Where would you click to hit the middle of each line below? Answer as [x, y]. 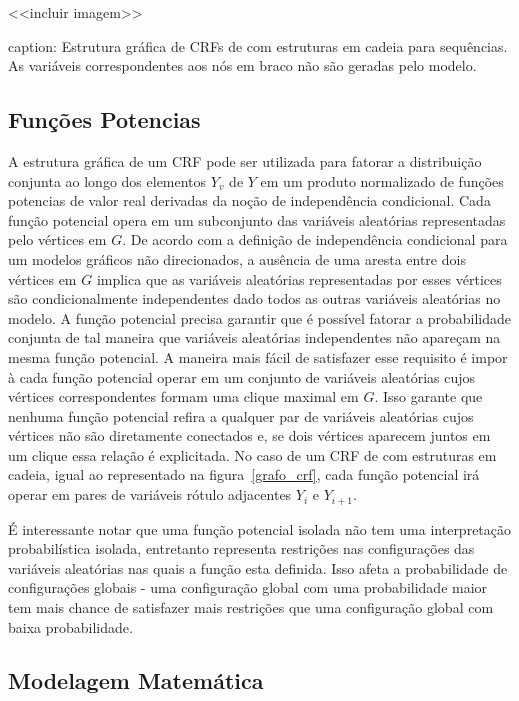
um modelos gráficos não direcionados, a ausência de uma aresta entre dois [237, 258]
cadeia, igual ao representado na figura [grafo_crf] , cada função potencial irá [244, 474]
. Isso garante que [428, 396]
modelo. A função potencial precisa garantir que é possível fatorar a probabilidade [259, 317]
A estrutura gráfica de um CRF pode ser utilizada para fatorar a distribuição [245, 160]
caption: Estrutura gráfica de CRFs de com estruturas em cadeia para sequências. [258, 45]
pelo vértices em [57, 239]
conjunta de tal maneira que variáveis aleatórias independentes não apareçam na [254, 337]
